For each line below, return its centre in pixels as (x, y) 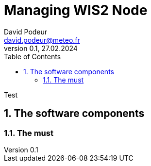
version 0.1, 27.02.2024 (41, 48)
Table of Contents (33, 56)
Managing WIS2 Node (76, 10)
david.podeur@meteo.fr (42, 40)
